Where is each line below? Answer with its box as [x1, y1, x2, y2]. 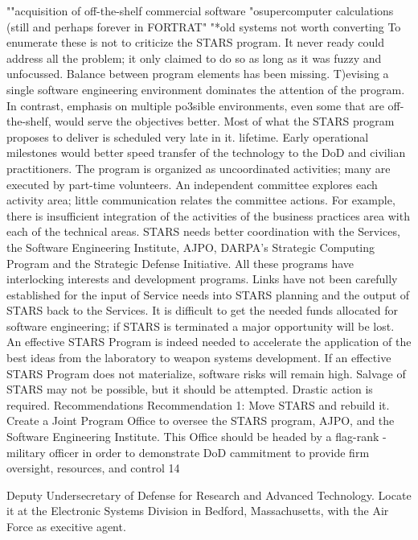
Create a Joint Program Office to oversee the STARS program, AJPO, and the [6, 412, 395, 429]
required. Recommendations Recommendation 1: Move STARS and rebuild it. [6, 396, 390, 413]
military [6, 443, 46, 460]
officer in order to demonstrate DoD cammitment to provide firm [49, 443, 370, 460]
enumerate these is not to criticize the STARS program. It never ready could [6, 34, 384, 51]
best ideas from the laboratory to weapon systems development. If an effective [6, 349, 391, 366]
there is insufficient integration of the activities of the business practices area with [6, 207, 410, 224]
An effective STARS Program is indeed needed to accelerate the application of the [6, 333, 412, 350]
